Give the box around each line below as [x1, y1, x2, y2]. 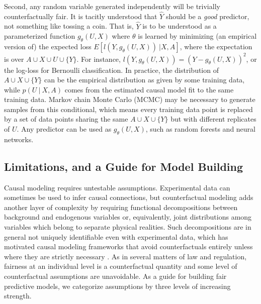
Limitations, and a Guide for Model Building [4, 158, 243, 174]
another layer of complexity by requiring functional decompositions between [4, 201, 238, 212]
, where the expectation [180, 41, 252, 52]
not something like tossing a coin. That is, [4, 21, 134, 31]
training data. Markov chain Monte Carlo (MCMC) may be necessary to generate [4, 94, 255, 105]
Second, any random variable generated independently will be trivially [4, 1, 220, 11]
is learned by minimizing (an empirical [138, 31, 257, 41]
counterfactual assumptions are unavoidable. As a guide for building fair [4, 271, 227, 281]
